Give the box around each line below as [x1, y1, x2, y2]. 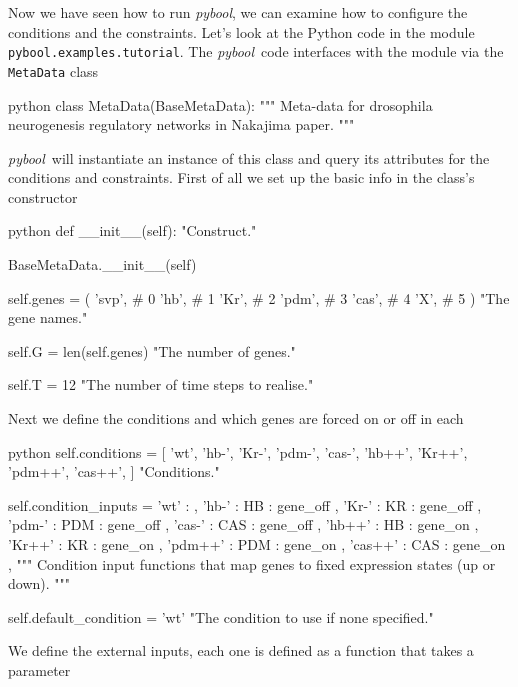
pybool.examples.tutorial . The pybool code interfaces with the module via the [8, 41, 504, 62]
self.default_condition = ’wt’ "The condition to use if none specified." [8, 606, 434, 627]
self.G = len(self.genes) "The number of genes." [8, 340, 296, 361]
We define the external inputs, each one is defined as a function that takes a [8, 640, 474, 661]
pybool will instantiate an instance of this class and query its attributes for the [8, 147, 490, 168]
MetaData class [8, 60, 99, 81]
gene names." [8, 307, 88, 328]
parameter [8, 659, 71, 680]
